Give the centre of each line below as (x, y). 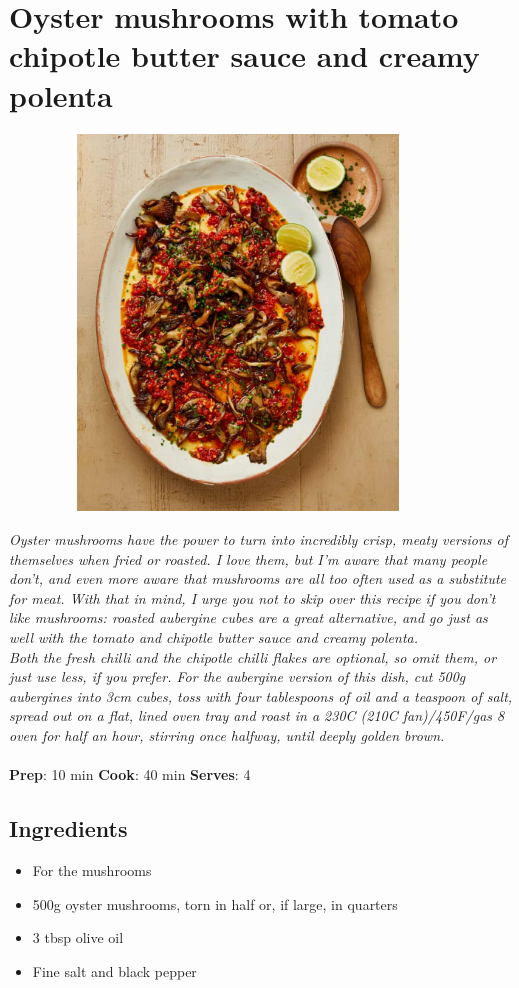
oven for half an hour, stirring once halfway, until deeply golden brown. (227, 734)
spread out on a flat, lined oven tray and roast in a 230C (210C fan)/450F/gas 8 (257, 715)
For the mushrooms (92, 869)
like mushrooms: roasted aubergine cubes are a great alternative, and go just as (248, 617)
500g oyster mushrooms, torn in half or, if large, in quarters (215, 903)
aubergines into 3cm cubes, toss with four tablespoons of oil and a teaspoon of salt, (261, 695)
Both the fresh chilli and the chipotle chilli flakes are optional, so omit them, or (253, 656)
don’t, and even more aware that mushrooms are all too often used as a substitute (258, 578)
